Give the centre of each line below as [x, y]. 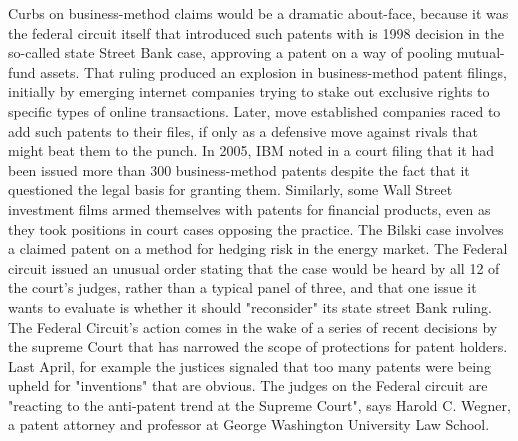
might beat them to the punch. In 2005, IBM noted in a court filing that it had [251, 150]
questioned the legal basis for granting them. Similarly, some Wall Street [230, 189]
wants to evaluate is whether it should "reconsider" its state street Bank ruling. [250, 306]
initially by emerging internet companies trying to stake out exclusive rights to [249, 91]
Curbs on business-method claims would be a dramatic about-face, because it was [258, 13]
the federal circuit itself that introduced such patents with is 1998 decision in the [256, 32]
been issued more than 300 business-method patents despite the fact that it [239, 169]
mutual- [480, 52]
